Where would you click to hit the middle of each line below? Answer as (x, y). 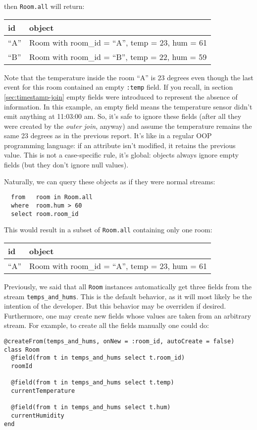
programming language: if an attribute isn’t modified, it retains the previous (120, 145)
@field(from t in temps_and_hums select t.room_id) (98, 358)
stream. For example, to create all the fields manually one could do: (106, 325)
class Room (22, 349)
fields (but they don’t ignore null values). (66, 165)
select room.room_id (45, 214)
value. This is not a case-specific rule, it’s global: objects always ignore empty (121, 155)
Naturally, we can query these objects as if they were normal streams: (110, 181)
